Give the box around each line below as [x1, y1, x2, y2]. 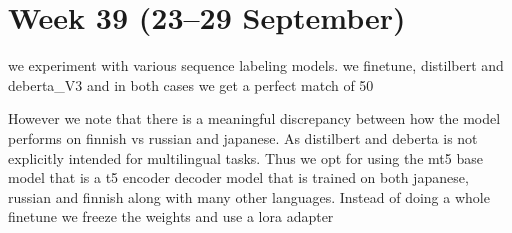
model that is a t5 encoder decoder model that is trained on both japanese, [8, 167, 469, 188]
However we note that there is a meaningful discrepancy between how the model [8, 108, 501, 129]
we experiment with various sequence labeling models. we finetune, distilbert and [8, 55, 504, 76]
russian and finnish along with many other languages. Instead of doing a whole [8, 186, 490, 207]
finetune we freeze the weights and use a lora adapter [8, 206, 334, 227]
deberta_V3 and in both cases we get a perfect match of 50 [8, 74, 374, 95]
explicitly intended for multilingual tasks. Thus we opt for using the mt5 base [8, 147, 483, 168]
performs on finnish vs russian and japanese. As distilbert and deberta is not [8, 127, 478, 148]
